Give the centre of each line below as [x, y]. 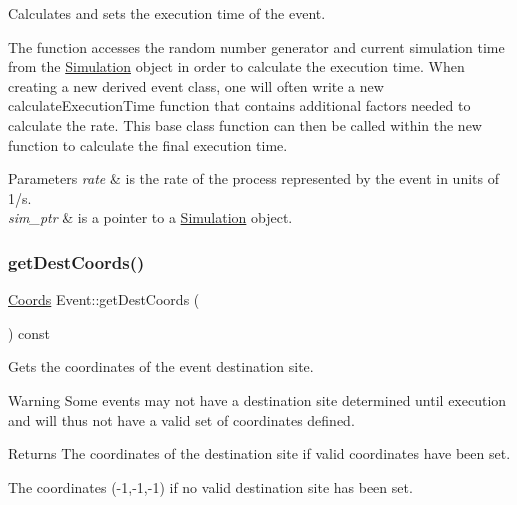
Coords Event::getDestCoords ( [104, 299]
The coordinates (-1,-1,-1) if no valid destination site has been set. [210, 486]
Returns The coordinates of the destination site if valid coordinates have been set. [259, 453]
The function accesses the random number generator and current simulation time [256, 46]
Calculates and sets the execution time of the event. [167, 13]
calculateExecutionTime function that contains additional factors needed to [239, 105]
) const [29, 332]
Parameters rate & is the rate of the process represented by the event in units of [253, 178]
